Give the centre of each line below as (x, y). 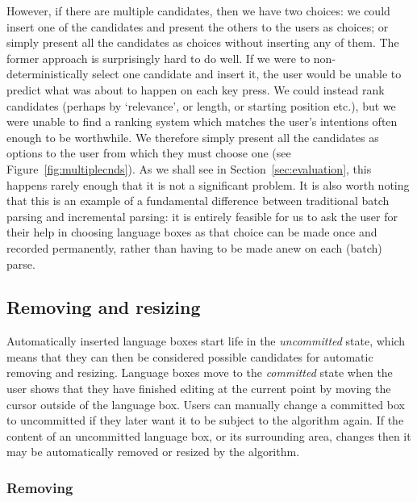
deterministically (48, 74)
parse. (21, 264)
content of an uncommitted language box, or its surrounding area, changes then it (209, 435)
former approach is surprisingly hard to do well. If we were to (158, 58)
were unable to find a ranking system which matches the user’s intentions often (202, 121)
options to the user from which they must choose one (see (149, 153)
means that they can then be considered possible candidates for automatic (190, 356)
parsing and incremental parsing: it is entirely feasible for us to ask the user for (202, 216)
